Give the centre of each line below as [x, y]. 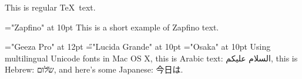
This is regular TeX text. [50, 7]
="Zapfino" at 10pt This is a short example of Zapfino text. [112, 27]
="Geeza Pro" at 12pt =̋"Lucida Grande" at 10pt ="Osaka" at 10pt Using [138, 47]
